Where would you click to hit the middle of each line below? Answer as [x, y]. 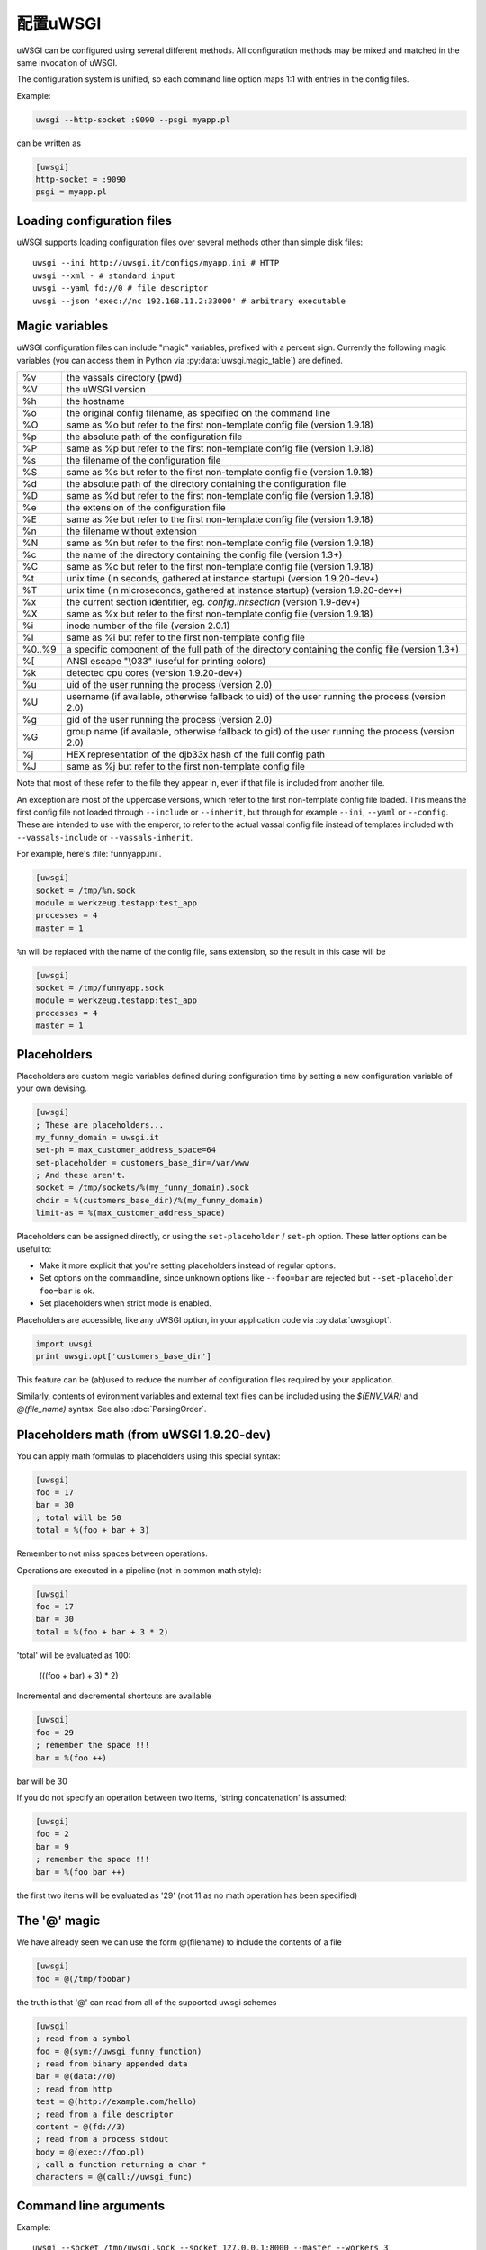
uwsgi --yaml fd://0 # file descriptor [121, 288]
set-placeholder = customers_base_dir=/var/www [142, 1162]
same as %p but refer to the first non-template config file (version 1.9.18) [220, 448]
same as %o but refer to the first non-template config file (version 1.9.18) [220, 425]
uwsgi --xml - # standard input [104, 275]
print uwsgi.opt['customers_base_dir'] [123, 1356]
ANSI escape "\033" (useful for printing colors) [166, 661]
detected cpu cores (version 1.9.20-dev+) [154, 673]
